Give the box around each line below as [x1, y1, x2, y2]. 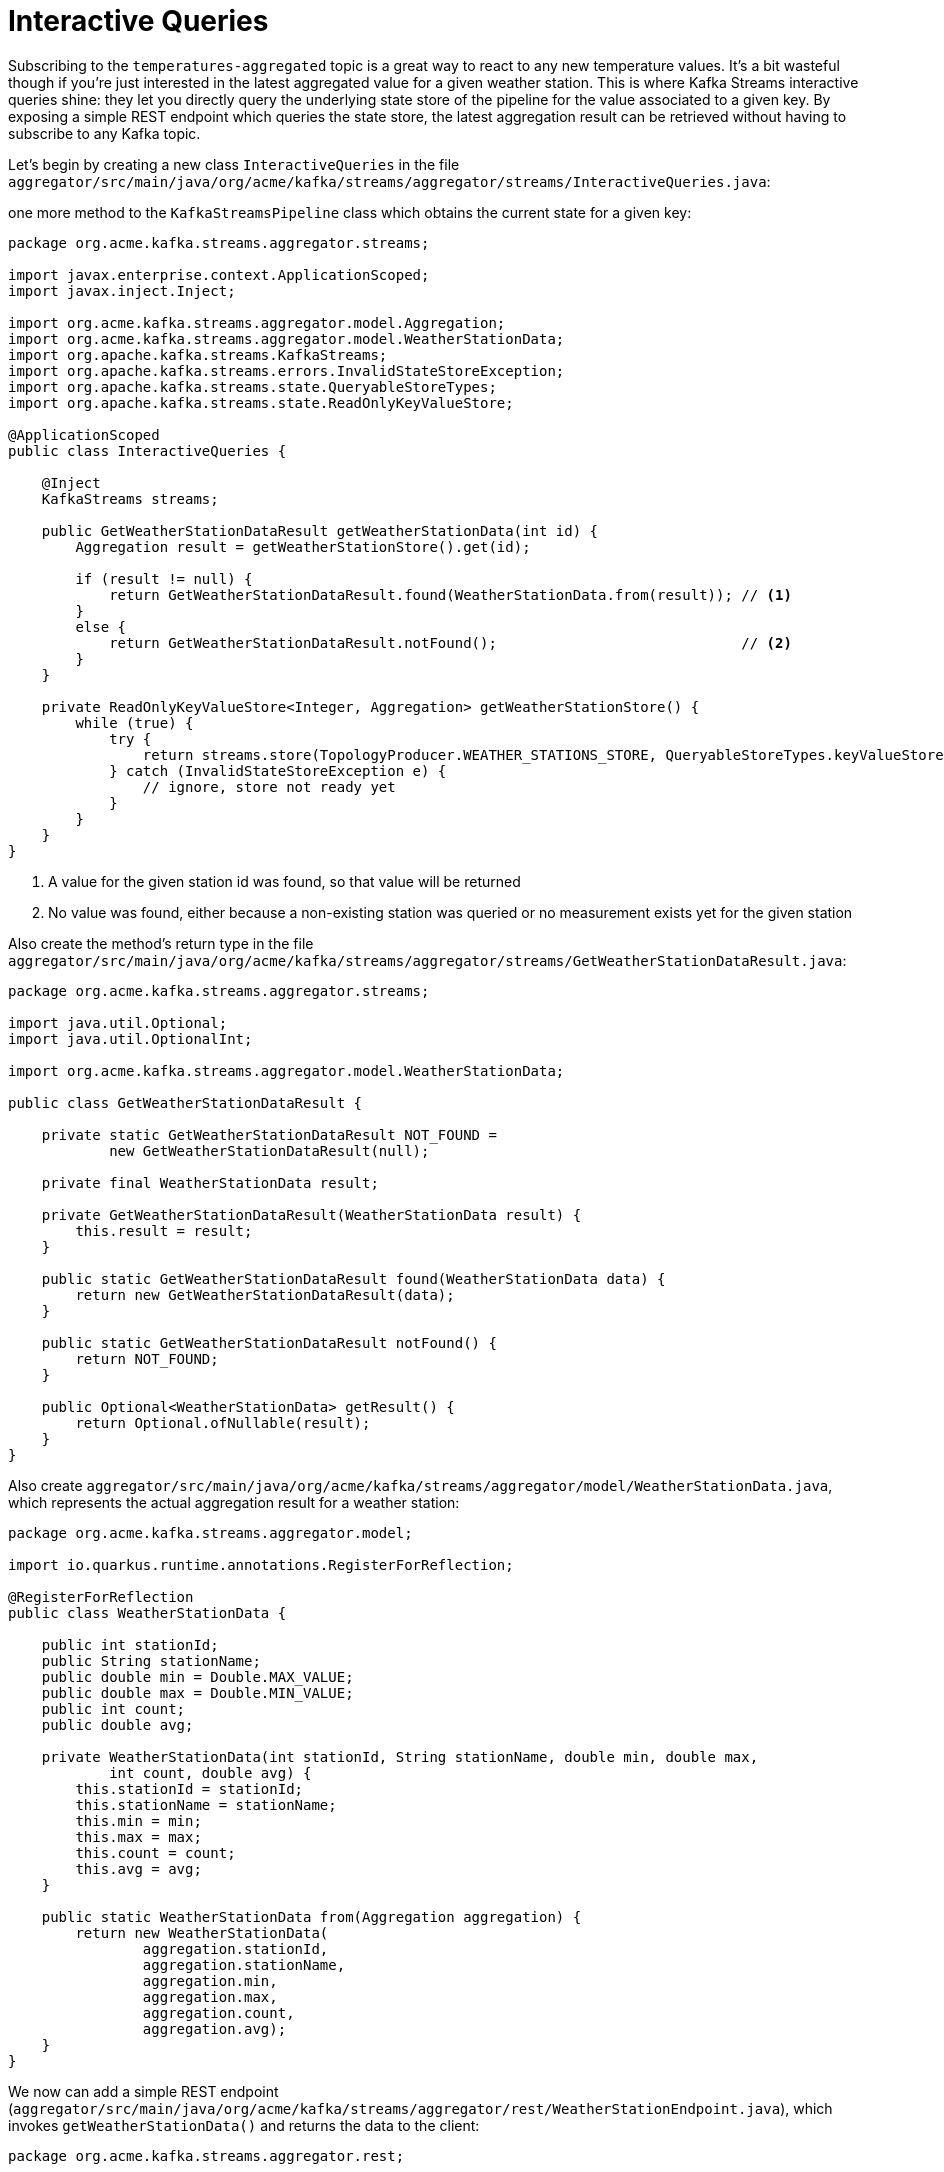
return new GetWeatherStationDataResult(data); [75, 1286, 455, 1303]
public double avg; [41, 1716, 194, 1733]
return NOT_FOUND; [75, 1350, 219, 1367]
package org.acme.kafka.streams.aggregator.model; [8, 1524, 413, 1541]
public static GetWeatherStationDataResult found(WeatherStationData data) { [41, 1270, 666, 1287]
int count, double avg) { [109, 1764, 312, 1781]
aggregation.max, [142, 1988, 278, 2005]
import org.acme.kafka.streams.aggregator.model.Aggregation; [8, 314, 506, 331]
